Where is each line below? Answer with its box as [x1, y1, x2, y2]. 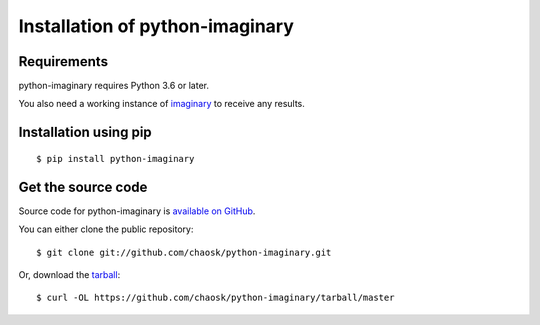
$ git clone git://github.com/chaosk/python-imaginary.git [36, 246, 332, 258]
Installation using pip [18, 124, 152, 141]
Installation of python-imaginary [18, 15, 295, 37]
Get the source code [18, 178, 148, 195]
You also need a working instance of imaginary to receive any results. [18, 98, 305, 110]
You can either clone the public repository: [18, 223, 194, 235]
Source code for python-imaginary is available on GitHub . [18, 205, 256, 217]
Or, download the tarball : [18, 268, 121, 280]
